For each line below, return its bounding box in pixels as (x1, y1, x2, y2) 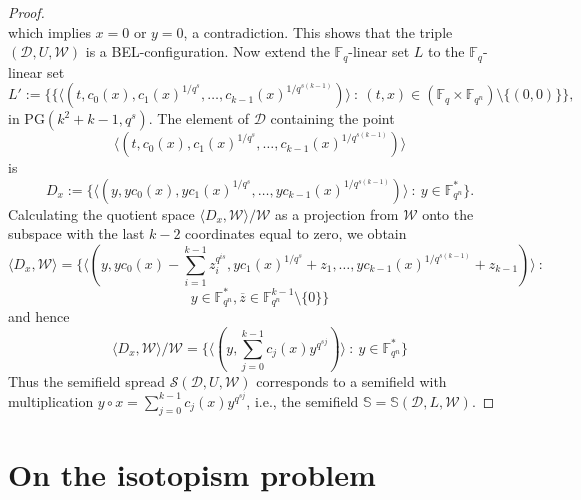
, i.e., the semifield (246, 390, 359, 411)
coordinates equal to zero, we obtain (185, 223, 407, 244)
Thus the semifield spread (8, 371, 165, 392)
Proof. (8, 2, 45, 22)
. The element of (148, 108, 250, 129)
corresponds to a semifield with (256, 371, 447, 392)
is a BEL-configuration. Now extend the (85, 41, 330, 62)
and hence (8, 305, 70, 326)
